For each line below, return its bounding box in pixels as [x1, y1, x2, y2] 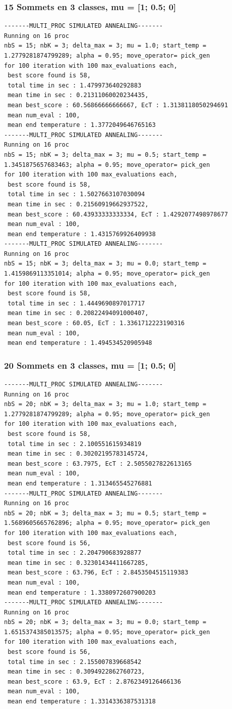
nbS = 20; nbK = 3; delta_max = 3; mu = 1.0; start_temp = [4, 401, 206, 408]
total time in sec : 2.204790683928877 [8, 549, 142, 557]
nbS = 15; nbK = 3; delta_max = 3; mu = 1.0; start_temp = [4, 42, 206, 50]
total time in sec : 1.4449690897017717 [8, 299, 145, 307]
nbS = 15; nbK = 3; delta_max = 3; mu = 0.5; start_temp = [4, 151, 206, 158]
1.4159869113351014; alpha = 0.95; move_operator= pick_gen [4, 270, 210, 278]
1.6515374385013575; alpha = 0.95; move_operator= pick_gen [4, 628, 210, 636]
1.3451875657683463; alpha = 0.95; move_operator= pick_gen [4, 161, 210, 168]
